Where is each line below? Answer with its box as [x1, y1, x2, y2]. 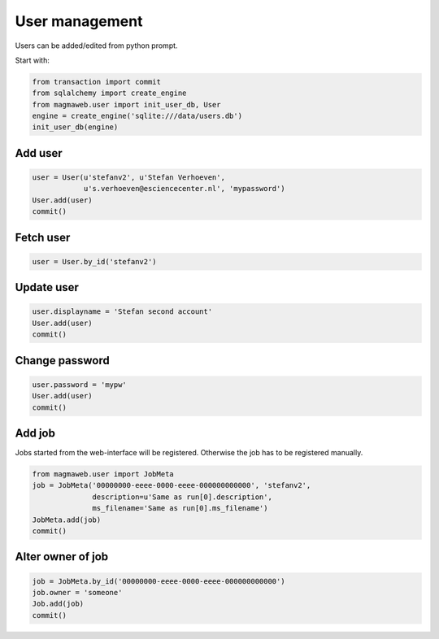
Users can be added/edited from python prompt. [15, 41, 178, 50]
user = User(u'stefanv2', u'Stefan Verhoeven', [32, 173, 225, 182]
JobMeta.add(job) [32, 515, 102, 524]
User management [15, 12, 143, 30]
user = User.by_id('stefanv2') [32, 257, 158, 266]
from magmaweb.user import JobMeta [32, 470, 174, 479]
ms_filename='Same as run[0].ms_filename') [92, 504, 268, 513]
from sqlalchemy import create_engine [32, 89, 187, 98]
